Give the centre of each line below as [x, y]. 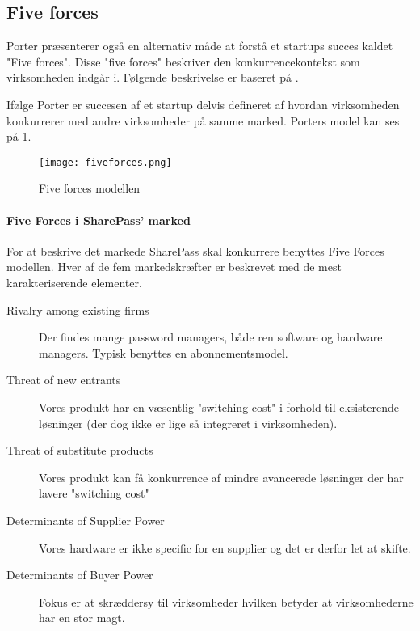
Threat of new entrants [64, 380]
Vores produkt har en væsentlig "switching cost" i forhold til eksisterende [219, 407]
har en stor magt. [82, 618]
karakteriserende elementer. [74, 282]
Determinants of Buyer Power [80, 575]
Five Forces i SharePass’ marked [99, 220]
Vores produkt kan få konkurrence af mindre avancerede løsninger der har [221, 477]
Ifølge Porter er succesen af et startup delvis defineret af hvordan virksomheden [203, 104]
